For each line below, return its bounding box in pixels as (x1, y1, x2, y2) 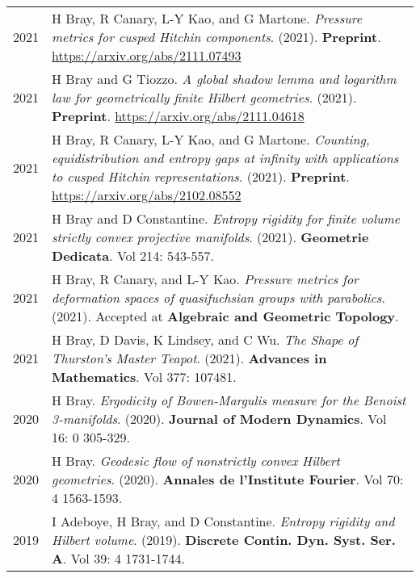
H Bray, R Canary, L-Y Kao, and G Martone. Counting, (52, 130, 370, 149)
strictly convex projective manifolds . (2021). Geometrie (52, 228, 369, 246)
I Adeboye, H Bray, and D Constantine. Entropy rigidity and (52, 512, 395, 530)
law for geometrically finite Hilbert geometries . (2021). (52, 88, 357, 107)
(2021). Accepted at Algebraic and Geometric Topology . (52, 307, 399, 325)
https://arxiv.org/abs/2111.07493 (52, 46, 241, 65)
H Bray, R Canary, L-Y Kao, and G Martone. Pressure (52, 9, 363, 27)
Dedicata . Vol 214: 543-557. (52, 246, 214, 265)
